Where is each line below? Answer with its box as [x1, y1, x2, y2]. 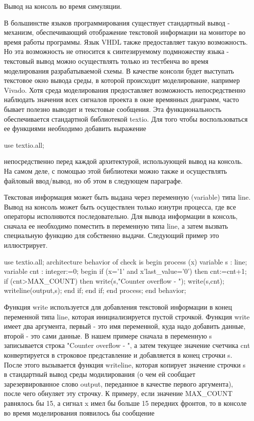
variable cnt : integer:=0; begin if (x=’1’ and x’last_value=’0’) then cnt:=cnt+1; [4, 266, 247, 276]
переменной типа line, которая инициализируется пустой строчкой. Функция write [4, 311, 250, 321]
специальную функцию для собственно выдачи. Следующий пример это [4, 230, 219, 240]
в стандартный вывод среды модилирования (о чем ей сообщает [4, 369, 196, 379]
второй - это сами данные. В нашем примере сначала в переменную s [4, 330, 212, 341]
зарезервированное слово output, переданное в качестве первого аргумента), [4, 378, 233, 389]
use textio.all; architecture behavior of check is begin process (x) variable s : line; [4, 256, 247, 266]
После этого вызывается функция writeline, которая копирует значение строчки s [4, 359, 246, 369]
